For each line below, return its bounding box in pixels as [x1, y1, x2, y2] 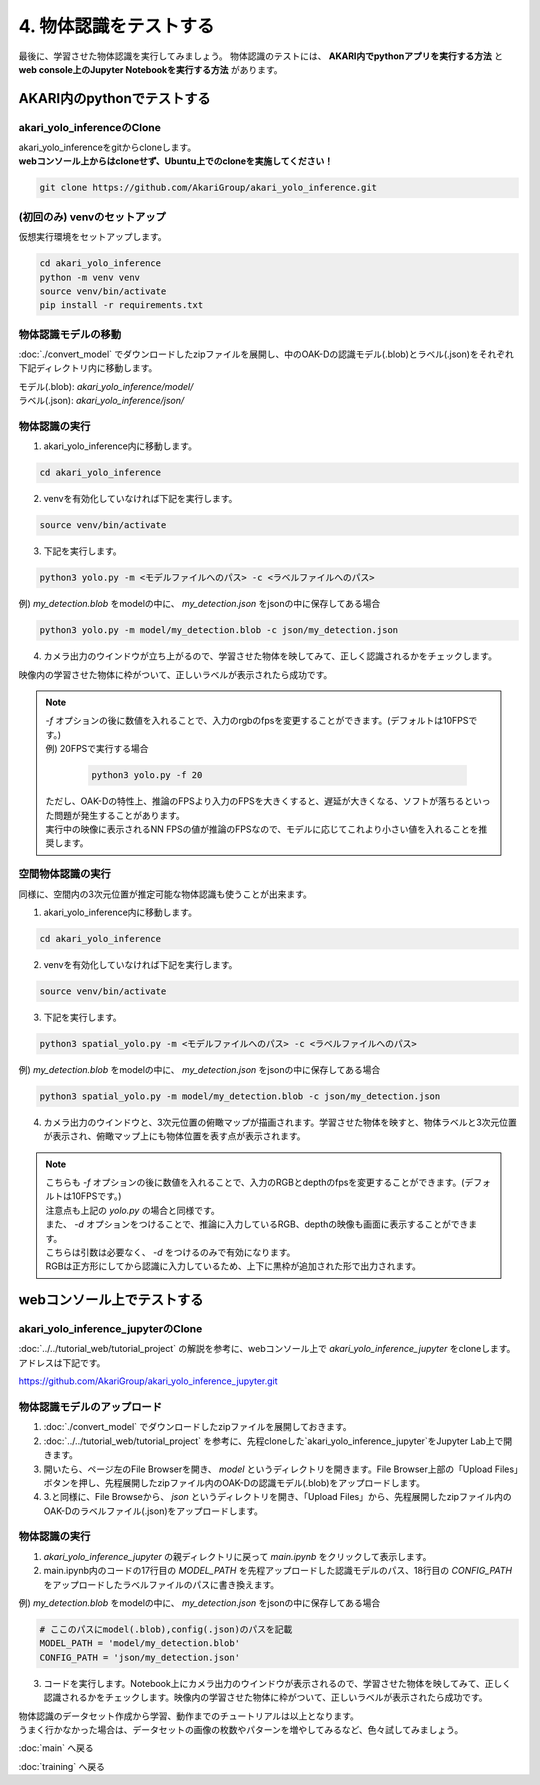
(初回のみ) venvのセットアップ [18, 210, 167, 224]
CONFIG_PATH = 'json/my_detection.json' [39, 1651, 240, 1663]
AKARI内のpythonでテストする [18, 90, 211, 107]
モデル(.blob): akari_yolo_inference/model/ [18, 380, 194, 392]
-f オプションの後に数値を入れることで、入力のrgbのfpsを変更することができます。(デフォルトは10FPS [45, 715, 469, 727]
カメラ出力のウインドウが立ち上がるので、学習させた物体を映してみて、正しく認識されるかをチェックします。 [43, 650, 497, 662]
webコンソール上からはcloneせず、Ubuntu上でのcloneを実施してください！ [18, 155, 334, 167]
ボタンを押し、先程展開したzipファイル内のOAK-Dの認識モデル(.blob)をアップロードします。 [43, 1476, 425, 1489]
